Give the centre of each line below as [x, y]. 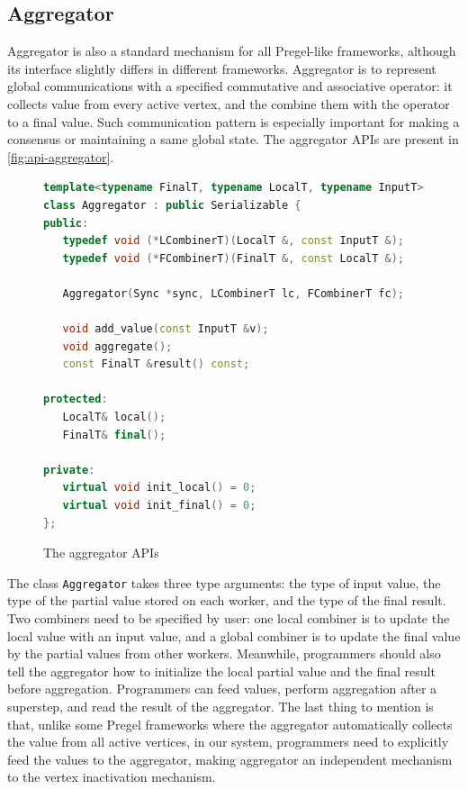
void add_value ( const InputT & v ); [166, 329]
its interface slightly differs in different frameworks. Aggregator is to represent [222, 68]
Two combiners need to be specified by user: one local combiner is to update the [229, 618]
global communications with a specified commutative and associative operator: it [230, 86]
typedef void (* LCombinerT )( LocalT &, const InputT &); [234, 241]
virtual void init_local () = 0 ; [159, 488]
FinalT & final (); [114, 435]
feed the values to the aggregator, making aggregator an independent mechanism [230, 759]
